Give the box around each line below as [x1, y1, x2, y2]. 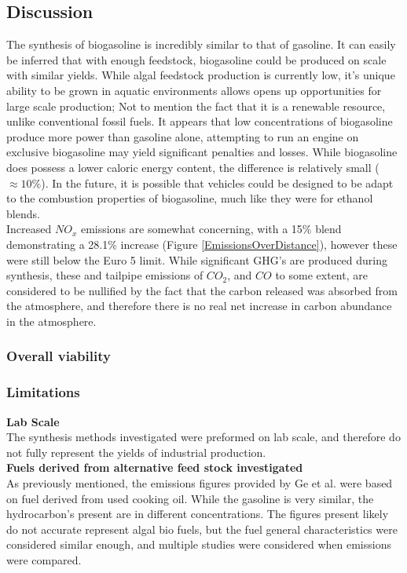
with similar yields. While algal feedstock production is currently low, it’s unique [6, 67, 395, 83]
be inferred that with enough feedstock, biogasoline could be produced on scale [6, 51, 387, 68]
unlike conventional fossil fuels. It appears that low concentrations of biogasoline [6, 113, 393, 130]
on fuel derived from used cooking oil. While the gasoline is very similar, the [6, 490, 374, 506]
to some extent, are [275, 267, 368, 283]
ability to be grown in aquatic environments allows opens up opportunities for [6, 82, 382, 98]
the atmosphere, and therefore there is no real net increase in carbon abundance [6, 297, 392, 314]
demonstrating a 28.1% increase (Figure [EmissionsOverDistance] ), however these [6, 235, 398, 252]
